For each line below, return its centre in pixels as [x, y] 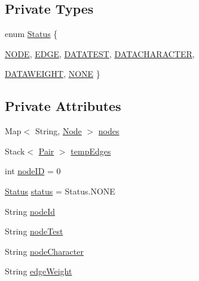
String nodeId [30, 211]
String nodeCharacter [44, 251]
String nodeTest [34, 231]
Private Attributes [63, 106]
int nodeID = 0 [33, 171]
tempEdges [91, 151]
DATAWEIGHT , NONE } [53, 74]
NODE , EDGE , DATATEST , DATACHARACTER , [100, 53]
